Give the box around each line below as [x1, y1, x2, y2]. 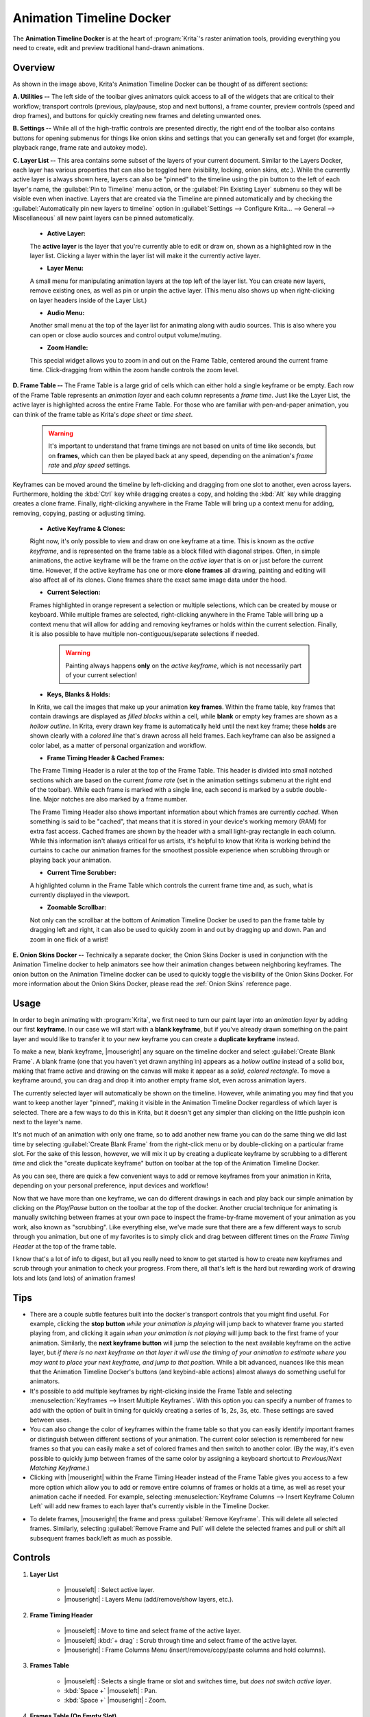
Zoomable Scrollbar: [47, 903, 107, 911]
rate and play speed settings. [48, 461, 131, 470]
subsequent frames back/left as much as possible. [29, 1534, 173, 1542]
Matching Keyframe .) [29, 1464, 90, 1472]
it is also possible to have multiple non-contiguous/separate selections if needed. [29, 629, 260, 638]
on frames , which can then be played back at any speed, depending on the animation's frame [48, 451, 314, 459]
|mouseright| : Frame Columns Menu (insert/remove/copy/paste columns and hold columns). [64, 1646, 326, 1654]
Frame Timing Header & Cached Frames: [47, 753, 164, 762]
